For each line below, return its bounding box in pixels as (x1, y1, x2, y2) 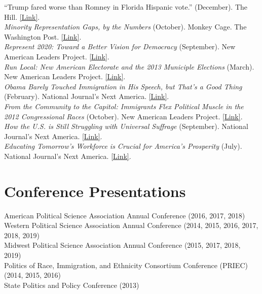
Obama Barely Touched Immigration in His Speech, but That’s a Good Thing (4, 81, 242, 91)
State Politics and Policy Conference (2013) (4, 279, 139, 290)
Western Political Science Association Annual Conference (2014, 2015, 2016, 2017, (4, 220, 258, 231)
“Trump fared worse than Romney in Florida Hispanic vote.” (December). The (4, 2, 248, 12)
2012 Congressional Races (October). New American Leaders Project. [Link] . (4, 111, 243, 121)
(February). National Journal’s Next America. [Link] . (4, 91, 169, 102)
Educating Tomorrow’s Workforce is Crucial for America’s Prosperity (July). (4, 141, 242, 151)
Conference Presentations (4, 180, 186, 201)
